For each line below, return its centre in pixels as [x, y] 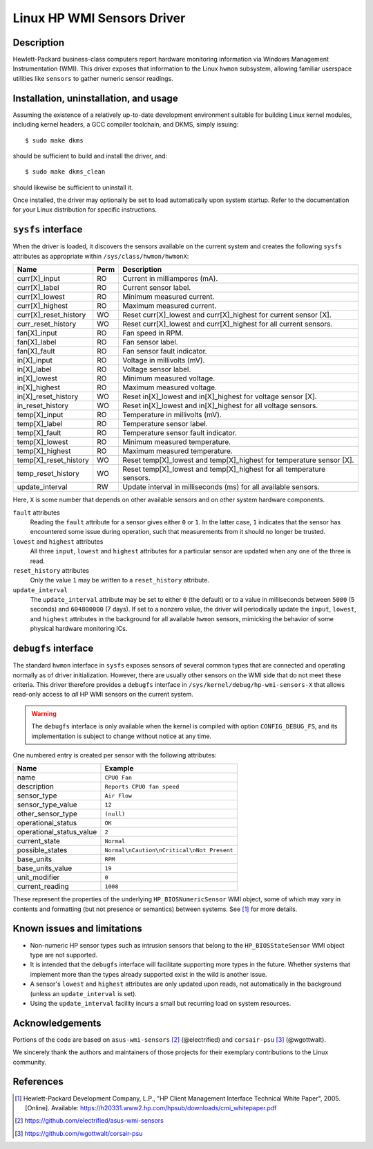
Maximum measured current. [169, 306]
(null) [115, 814]
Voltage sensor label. [156, 369]
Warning [44, 713]
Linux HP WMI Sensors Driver [99, 18]
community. [29, 1062]
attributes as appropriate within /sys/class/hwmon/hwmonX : [101, 256]
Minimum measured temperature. [176, 442]
